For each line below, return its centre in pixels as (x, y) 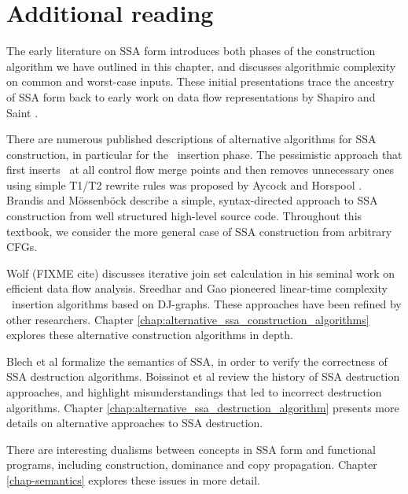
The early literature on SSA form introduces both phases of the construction (191, 51)
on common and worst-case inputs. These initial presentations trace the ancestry (200, 81)
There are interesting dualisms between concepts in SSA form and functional (191, 449)
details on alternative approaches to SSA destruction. (135, 423)
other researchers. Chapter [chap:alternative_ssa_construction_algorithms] (188, 319)
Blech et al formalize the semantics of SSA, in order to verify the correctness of (197, 361)
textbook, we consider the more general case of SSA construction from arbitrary (199, 231)
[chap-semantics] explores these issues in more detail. (133, 479)
